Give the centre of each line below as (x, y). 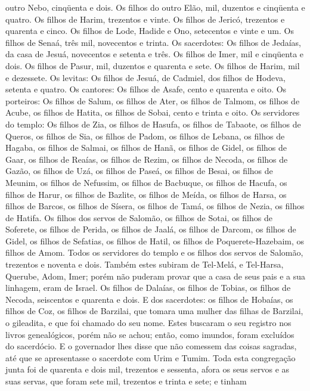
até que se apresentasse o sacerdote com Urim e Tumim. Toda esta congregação (151, 357)
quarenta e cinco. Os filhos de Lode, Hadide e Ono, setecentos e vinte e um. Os (150, 31)
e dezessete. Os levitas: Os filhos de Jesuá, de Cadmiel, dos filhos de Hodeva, (145, 77)
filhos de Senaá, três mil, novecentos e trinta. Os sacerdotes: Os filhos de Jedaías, (154, 42)
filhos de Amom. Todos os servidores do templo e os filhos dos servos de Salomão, (154, 252)
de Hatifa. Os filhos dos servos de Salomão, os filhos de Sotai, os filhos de (139, 217)
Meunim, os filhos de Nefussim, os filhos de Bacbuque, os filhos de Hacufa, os (146, 182)
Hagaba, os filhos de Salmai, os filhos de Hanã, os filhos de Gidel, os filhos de (146, 148)
